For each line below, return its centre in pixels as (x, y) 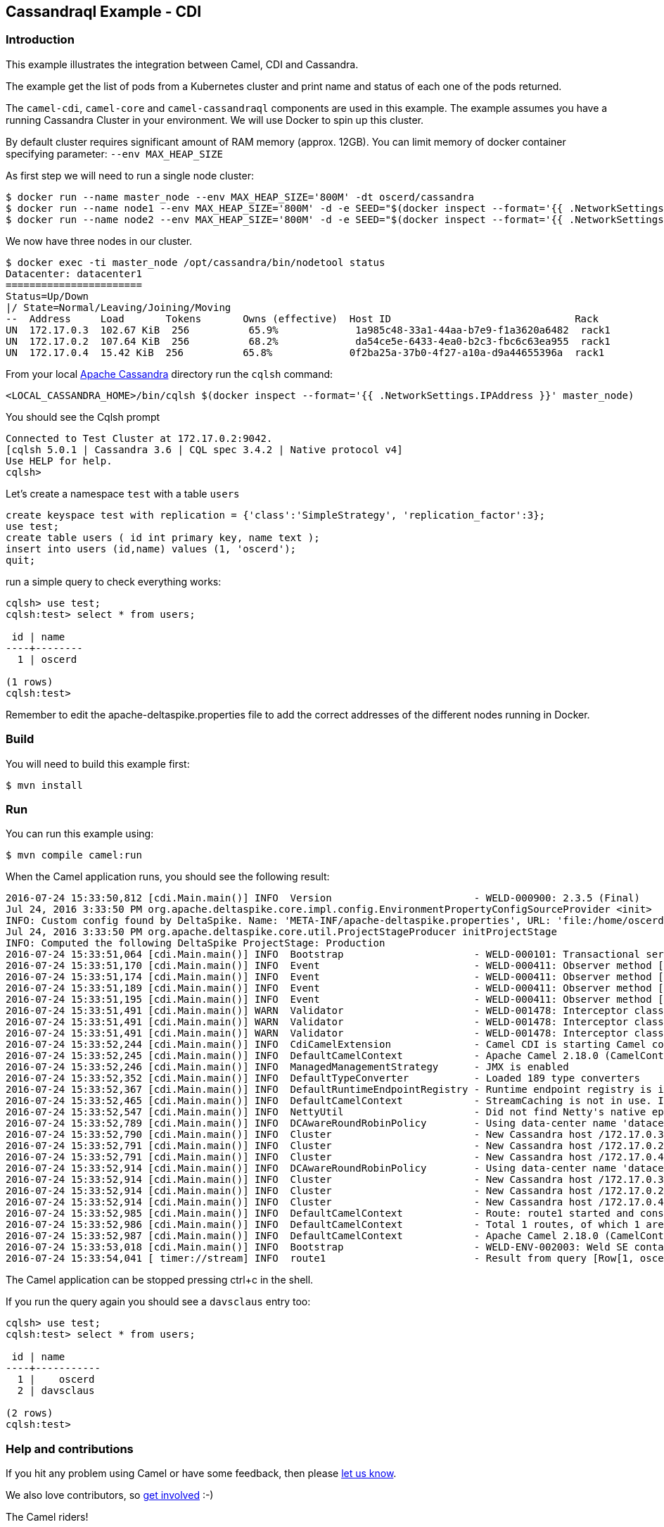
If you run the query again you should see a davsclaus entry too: (158, 1302)
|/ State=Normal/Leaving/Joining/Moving (119, 307)
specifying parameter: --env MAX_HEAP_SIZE (114, 153)
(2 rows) (30, 1413)
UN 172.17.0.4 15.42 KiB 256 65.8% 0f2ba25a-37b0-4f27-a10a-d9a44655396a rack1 (305, 352)
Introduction (40, 40)
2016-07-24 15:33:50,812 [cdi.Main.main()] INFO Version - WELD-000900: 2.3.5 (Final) (323, 898)
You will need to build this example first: (98, 763)
